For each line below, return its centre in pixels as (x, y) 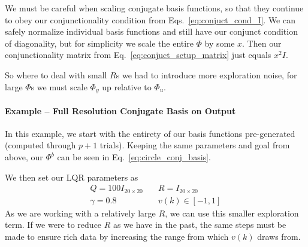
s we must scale (59, 86)
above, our (24, 157)
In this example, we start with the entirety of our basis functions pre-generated (150, 133)
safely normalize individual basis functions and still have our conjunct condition (151, 31)
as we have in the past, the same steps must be (200, 225)
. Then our (262, 43)
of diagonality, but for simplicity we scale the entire (99, 43)
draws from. (279, 236)
